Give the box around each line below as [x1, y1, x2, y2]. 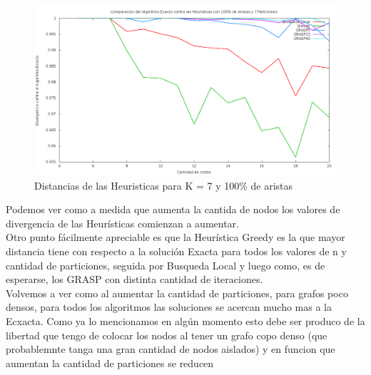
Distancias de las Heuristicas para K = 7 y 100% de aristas [34, 178, 293, 192]
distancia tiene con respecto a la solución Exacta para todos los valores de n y [6, 244, 347, 259]
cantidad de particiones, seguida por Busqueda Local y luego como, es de [6, 257, 325, 272]
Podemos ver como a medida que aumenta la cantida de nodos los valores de [6, 202, 340, 217]
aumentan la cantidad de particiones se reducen [6, 355, 214, 370]
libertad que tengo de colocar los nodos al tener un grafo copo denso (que [6, 327, 327, 342]
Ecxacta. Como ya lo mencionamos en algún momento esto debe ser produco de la [6, 314, 365, 329]
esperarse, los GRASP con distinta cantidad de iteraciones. [6, 272, 263, 287]
